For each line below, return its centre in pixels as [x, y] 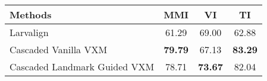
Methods [31, 14]
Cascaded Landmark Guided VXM [82, 67]
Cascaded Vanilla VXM [59, 49]
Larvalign [29, 32]
